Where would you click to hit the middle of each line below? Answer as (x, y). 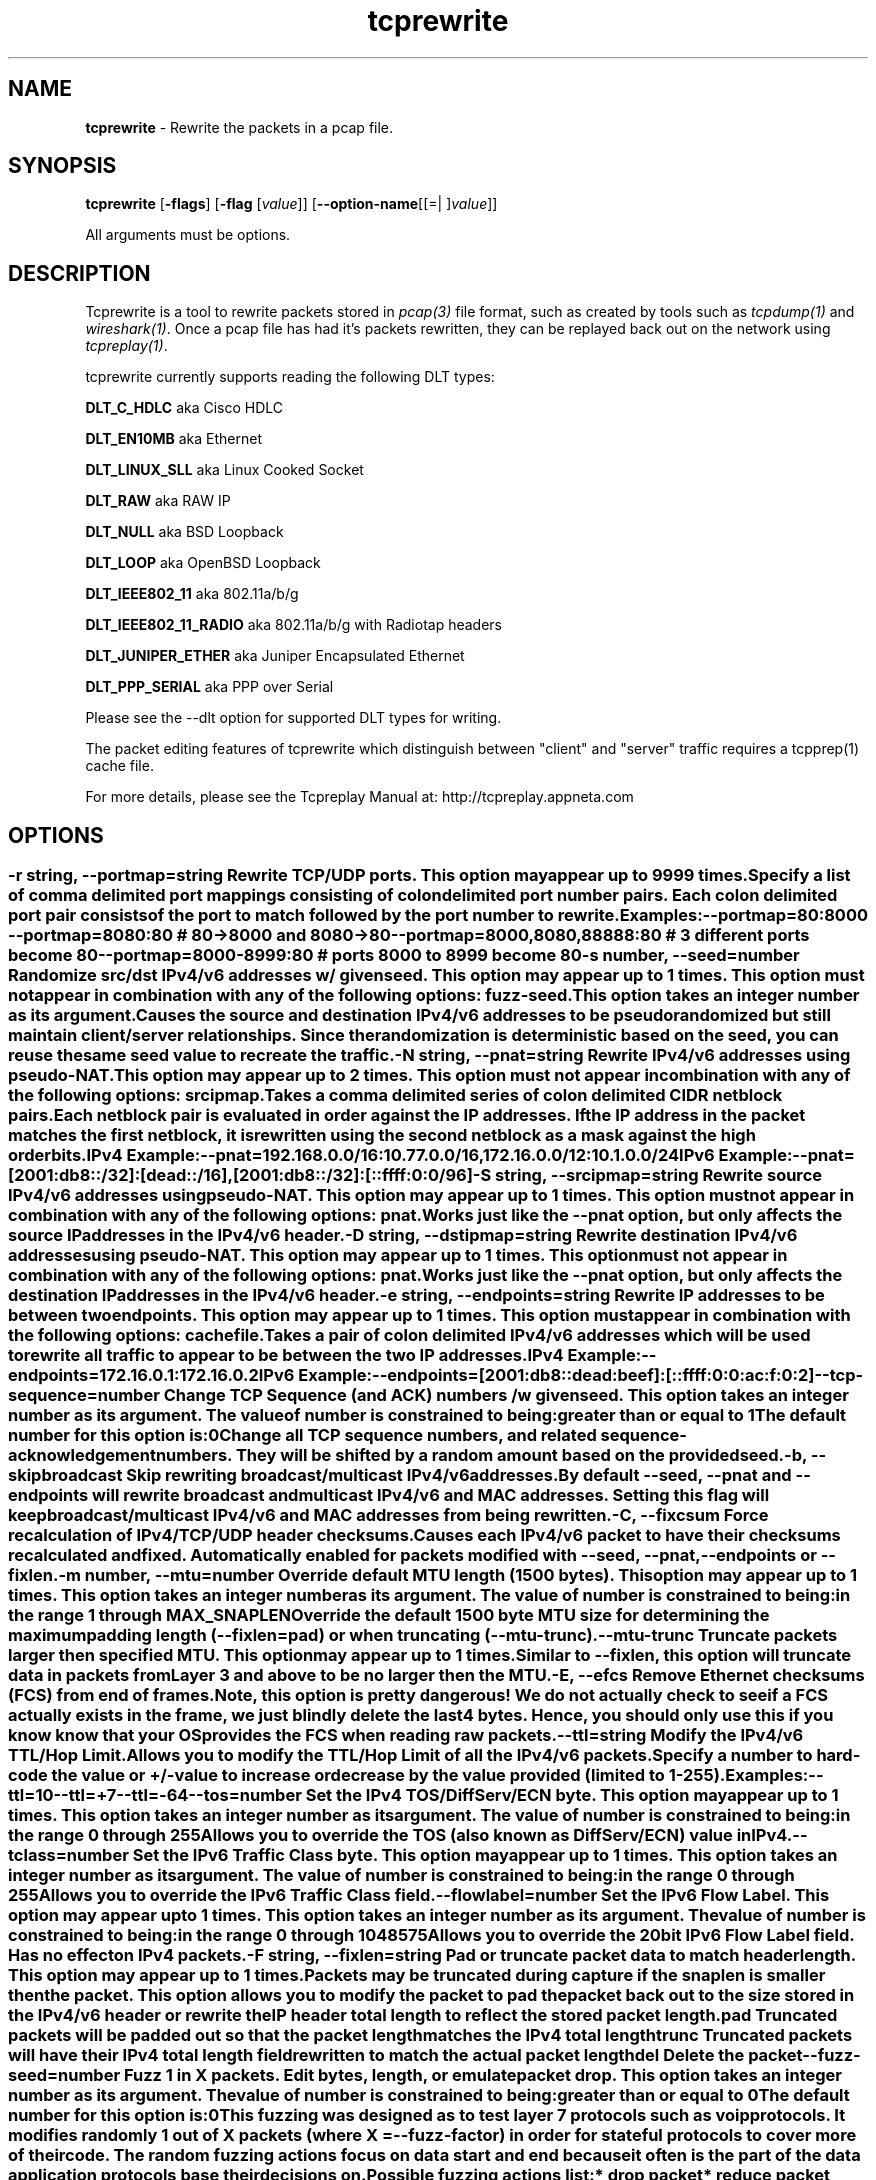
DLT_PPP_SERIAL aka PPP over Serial (209, 687)
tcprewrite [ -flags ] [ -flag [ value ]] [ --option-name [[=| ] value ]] (291, 204)
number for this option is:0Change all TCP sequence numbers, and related (302, 1435)
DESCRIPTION (79, 273)
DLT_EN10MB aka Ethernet (174, 439)
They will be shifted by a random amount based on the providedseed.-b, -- (531, 1455)
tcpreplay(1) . (126, 346)
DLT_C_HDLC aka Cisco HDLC (184, 408)
